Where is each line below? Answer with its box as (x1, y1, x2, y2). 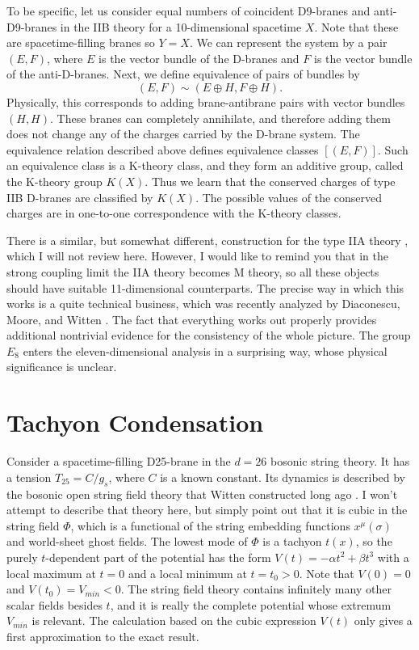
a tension (6, 468, 52, 485)
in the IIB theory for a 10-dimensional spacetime (60, 18, 302, 35)
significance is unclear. (6, 358, 117, 375)
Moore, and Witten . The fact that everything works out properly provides (6, 310, 377, 327)
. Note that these (314, 18, 399, 35)
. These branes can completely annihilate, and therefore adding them (49, 109, 391, 126)
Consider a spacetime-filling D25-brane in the (6, 453, 231, 470)
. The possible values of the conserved (195, 188, 383, 205)
